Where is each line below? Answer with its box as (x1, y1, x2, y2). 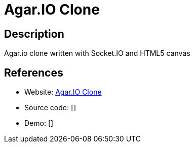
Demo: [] (24, 119, 54, 128)
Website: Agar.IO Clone (24, 88, 102, 97)
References (4, 66, 63, 79)
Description (4, 27, 64, 40)
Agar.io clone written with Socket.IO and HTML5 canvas (4, 49, 190, 58)
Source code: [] (24, 103, 76, 112)
